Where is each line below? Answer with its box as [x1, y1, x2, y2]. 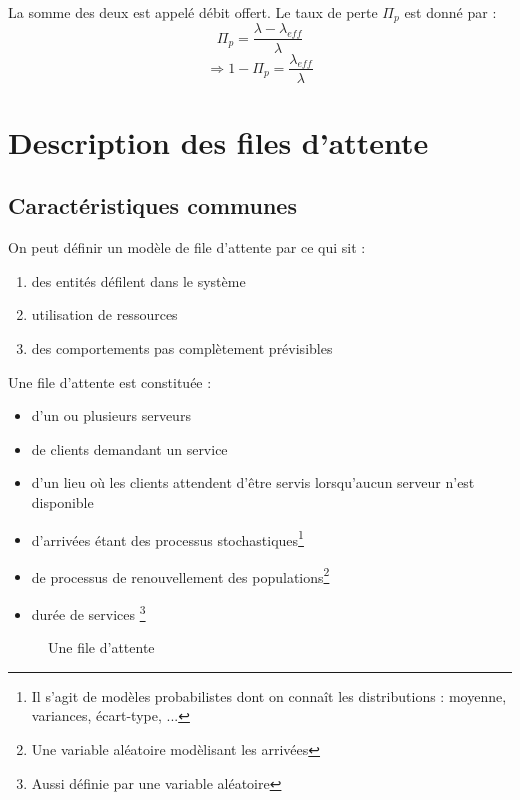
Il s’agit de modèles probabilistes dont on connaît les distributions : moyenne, [31, 685, 507, 706]
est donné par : [404, 2, 497, 22]
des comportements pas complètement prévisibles [31, 337, 333, 358]
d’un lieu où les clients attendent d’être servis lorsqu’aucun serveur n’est [31, 472, 475, 493]
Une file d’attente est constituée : [8, 371, 212, 392]
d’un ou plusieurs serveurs [31, 405, 191, 426]
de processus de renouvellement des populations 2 [31, 563, 330, 587]
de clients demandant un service [31, 438, 228, 459]
